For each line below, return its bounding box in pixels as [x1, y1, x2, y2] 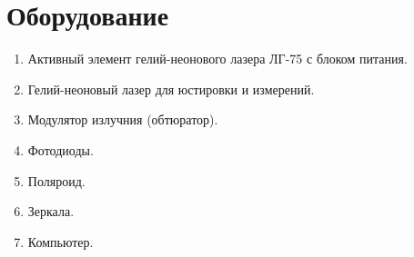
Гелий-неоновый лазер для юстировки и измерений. [27, 79, 315, 98]
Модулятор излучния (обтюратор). [27, 110, 218, 129]
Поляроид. [27, 171, 86, 190]
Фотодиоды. [27, 140, 94, 159]
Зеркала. [27, 202, 75, 221]
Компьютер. [27, 232, 94, 251]
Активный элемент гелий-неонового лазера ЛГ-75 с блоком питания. [27, 49, 408, 68]
